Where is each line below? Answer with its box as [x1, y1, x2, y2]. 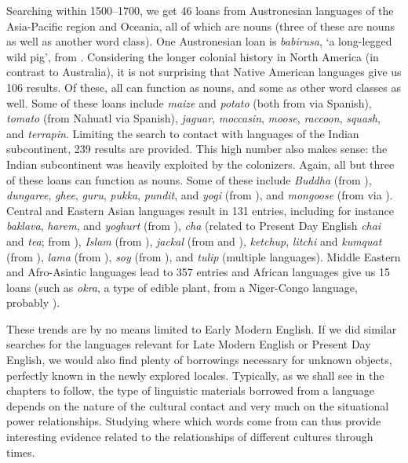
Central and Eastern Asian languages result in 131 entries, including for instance [6, 202, 394, 218]
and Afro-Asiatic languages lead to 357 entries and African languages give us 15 [6, 264, 390, 280]
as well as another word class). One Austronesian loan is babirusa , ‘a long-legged [6, 33, 392, 49]
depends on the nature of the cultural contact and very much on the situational [6, 397, 389, 414]
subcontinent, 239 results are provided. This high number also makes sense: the [6, 140, 388, 157]
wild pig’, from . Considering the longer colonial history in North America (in [6, 48, 379, 64]
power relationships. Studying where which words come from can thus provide [6, 413, 381, 429]
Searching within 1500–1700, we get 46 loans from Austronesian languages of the [6, 2, 394, 18]
